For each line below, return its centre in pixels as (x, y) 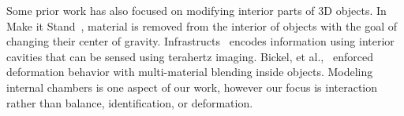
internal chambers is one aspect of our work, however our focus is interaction (192, 87)
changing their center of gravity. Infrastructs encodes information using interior (200, 41)
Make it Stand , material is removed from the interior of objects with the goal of (202, 25)
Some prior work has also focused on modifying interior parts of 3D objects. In (196, 10)
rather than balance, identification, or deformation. (130, 102)
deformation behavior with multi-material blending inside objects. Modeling (190, 72)
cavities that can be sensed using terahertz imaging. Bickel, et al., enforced (190, 56)
